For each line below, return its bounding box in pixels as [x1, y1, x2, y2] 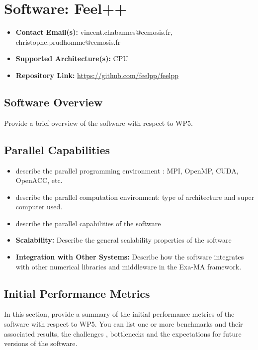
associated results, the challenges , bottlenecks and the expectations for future [4, 328, 242, 339]
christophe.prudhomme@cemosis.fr [15, 36, 121, 47]
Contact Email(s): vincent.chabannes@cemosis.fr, [15, 27, 172, 37]
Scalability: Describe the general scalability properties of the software [15, 235, 232, 245]
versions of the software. [4, 338, 78, 349]
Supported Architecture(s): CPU [15, 53, 128, 64]
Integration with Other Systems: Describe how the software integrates [15, 252, 244, 262]
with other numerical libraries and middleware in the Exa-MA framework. [15, 261, 242, 271]
